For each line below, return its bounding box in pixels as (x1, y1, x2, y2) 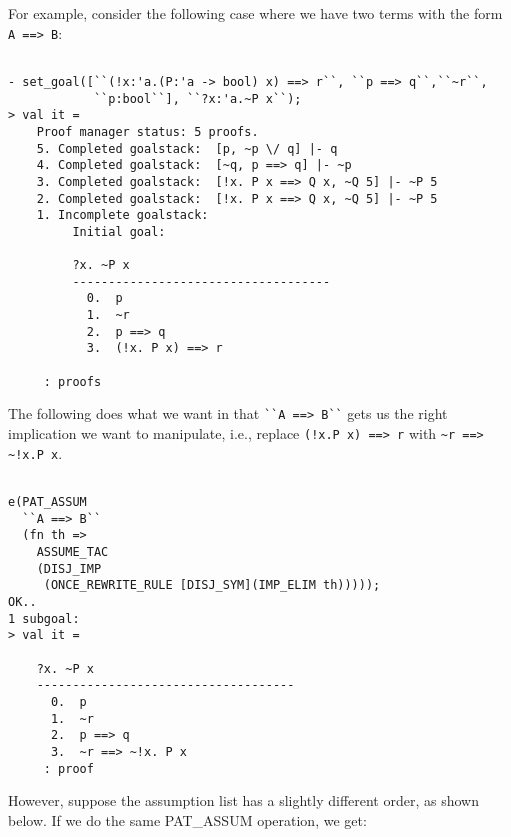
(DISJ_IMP (36, 561, 102, 576)
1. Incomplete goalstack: (36, 208, 209, 223)
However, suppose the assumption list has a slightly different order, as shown (8, 790, 479, 811)
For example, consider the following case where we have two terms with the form (8, 3, 503, 23)
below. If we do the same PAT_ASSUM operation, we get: (8, 809, 367, 830)
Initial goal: (72, 224, 166, 239)
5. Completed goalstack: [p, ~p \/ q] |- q (36, 141, 338, 156)
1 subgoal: (8, 611, 80, 626)
